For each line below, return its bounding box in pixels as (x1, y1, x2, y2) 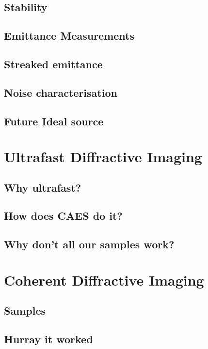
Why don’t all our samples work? (4, 237, 175, 252)
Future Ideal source (4, 113, 104, 128)
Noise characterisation (4, 85, 117, 100)
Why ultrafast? (4, 180, 81, 195)
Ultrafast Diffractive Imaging (4, 147, 202, 167)
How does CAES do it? (4, 208, 123, 223)
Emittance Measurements (4, 28, 135, 43)
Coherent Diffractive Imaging (4, 270, 204, 289)
